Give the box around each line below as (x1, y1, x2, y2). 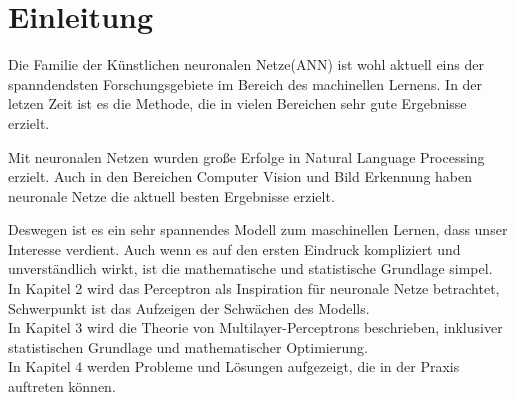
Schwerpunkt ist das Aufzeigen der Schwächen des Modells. (8, 297, 370, 318)
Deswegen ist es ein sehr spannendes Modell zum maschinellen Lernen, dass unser (8, 219, 508, 240)
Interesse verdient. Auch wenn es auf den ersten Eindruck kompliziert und (8, 238, 461, 259)
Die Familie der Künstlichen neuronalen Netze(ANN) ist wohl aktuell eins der (8, 54, 484, 75)
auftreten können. (8, 376, 116, 397)
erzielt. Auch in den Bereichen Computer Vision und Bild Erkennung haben (8, 166, 473, 187)
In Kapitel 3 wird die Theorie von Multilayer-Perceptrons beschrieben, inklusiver (8, 317, 503, 338)
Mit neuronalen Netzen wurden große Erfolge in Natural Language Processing (8, 146, 485, 167)
